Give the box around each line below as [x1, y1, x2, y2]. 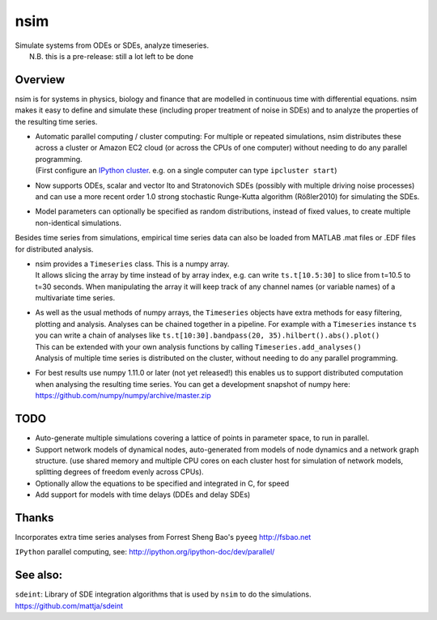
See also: [15, 568, 63, 582]
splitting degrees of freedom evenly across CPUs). [35, 467, 204, 477]
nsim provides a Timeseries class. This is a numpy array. [35, 259, 230, 269]
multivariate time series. [35, 293, 116, 303]
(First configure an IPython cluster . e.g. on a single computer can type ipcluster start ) [35, 166, 337, 176]
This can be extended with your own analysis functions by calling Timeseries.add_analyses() [35, 342, 362, 351]
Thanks [15, 511, 54, 524]
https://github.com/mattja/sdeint [15, 601, 124, 610]
